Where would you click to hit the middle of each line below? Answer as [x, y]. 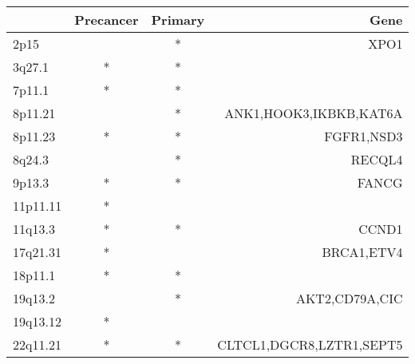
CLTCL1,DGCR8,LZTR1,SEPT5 [310, 344]
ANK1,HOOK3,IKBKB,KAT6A [314, 113]
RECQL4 [377, 159]
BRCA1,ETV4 [362, 252]
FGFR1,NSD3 [364, 136]
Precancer [107, 20]
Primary [178, 20]
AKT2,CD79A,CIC [349, 298]
